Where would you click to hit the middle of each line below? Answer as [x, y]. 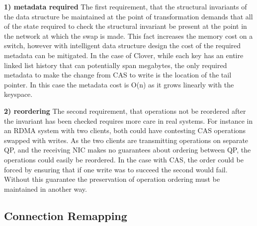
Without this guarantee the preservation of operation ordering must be [112, 179]
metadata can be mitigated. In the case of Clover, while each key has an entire [124, 55]
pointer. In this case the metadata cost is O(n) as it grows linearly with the [119, 84]
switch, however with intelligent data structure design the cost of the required [123, 45]
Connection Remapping [66, 215]
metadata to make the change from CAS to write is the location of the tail [118, 75]
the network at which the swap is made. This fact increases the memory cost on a [128, 36]
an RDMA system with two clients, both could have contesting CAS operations [125, 130]
